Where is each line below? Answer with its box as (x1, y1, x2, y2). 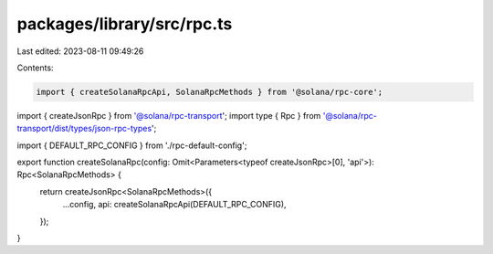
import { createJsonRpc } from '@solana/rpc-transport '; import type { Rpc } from (16, 110, 321, 121)
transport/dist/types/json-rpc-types (16, 123, 152, 134)
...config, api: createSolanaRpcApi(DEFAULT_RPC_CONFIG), (62, 199, 287, 210)
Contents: (16, 62, 54, 73)
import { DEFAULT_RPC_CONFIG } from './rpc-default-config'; (16, 140, 247, 151)
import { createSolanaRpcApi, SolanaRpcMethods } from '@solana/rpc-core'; (36, 87, 383, 97)
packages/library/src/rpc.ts (16, 14, 233, 34)
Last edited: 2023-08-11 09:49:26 (16, 46, 144, 57)
